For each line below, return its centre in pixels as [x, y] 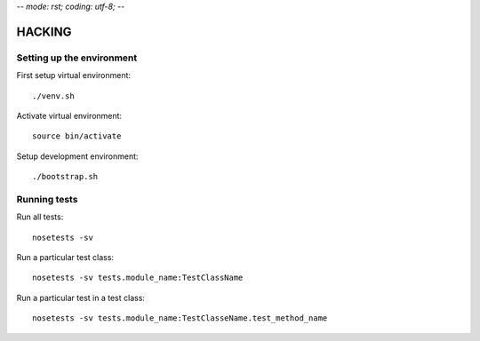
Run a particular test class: [65, 258]
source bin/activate [77, 136]
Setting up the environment [77, 58]
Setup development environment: [77, 156]
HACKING [44, 32]
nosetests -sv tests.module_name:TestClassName [138, 278]
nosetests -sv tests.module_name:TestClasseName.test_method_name [180, 318]
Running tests [47, 199]
